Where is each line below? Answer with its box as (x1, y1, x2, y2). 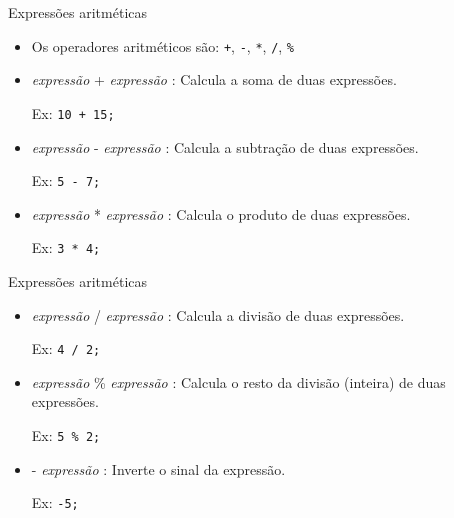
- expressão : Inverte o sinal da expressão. (31, 458, 286, 479)
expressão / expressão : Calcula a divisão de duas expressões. (31, 304, 405, 325)
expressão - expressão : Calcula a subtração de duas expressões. (31, 136, 419, 157)
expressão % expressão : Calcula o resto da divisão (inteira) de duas (31, 371, 446, 392)
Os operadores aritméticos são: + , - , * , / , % (31, 35, 295, 56)
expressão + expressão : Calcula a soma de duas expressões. (31, 69, 397, 90)
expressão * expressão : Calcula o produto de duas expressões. (31, 203, 411, 224)
